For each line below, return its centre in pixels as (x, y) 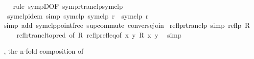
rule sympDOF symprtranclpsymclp (68, 6)
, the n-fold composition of (44, 51)
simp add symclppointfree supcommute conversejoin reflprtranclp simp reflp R (127, 25)
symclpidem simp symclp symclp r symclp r (78, 15)
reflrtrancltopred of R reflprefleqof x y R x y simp (99, 34)
